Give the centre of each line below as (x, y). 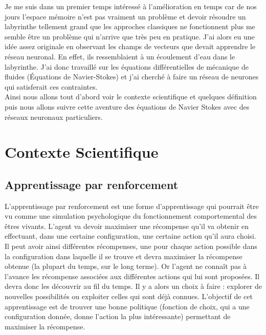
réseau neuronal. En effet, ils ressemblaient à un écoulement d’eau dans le (120, 56)
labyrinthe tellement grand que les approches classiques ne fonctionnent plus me (130, 26)
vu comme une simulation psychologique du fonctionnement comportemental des (131, 216)
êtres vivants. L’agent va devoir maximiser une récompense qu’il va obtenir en (127, 226)
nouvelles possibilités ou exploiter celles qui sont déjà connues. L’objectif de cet (129, 296)
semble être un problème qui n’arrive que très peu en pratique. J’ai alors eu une (130, 36)
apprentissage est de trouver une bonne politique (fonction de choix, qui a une (127, 306)
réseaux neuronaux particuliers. (54, 117)
